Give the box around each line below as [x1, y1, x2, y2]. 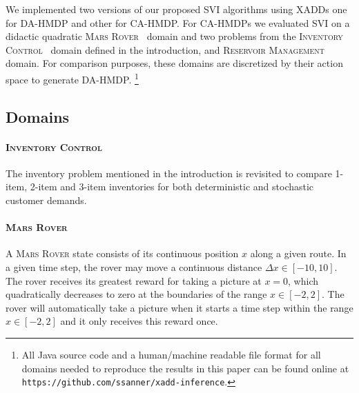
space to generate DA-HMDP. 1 [6, 70, 139, 86]
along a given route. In [250, 246, 347, 261]
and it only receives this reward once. [60, 314, 218, 328]
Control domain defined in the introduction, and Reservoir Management [6, 42, 324, 57]
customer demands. [6, 192, 87, 207]
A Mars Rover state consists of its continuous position [6, 246, 239, 261]
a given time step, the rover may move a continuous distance [6, 259, 262, 274]
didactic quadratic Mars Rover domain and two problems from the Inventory [6, 29, 343, 43]
